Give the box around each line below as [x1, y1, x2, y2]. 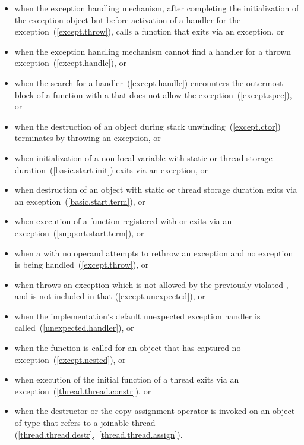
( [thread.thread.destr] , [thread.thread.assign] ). [14, 428, 183, 440]
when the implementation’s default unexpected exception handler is [14, 309, 261, 322]
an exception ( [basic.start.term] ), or [14, 195, 145, 207]
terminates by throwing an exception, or [14, 131, 161, 144]
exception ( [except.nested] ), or [14, 353, 126, 365]
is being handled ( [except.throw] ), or [14, 258, 149, 271]
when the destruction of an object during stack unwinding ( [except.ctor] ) [14, 120, 281, 132]
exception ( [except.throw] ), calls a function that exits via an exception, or [14, 25, 284, 37]
